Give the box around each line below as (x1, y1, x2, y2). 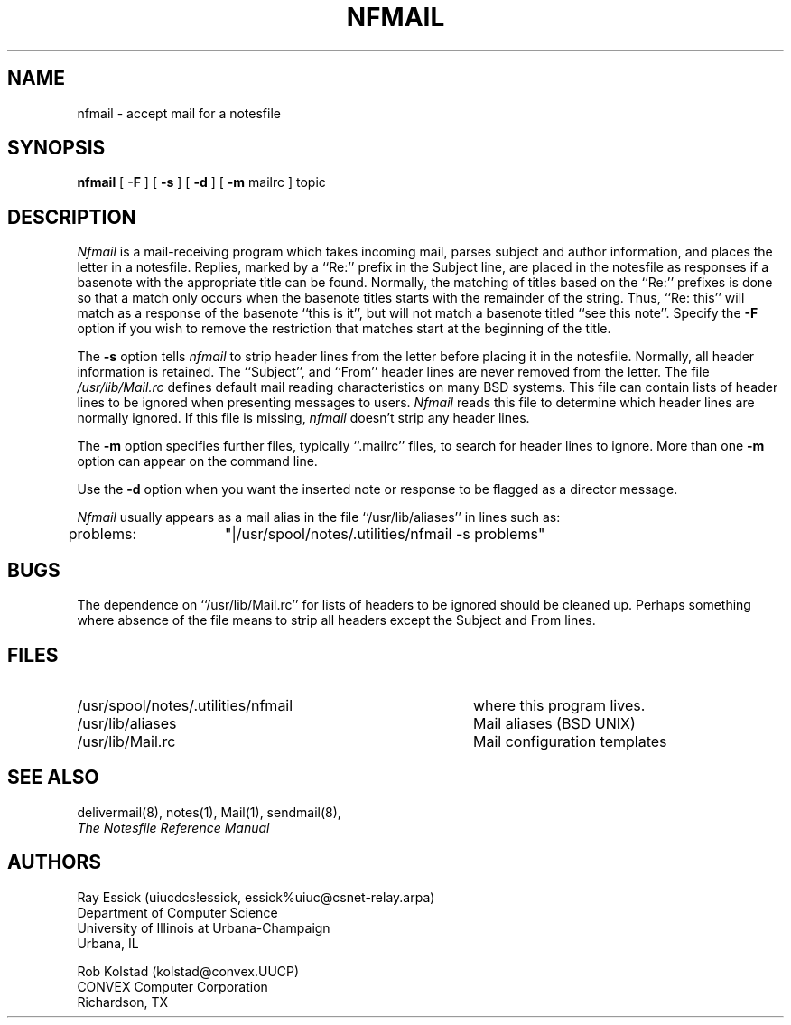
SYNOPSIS (7, 136, 106, 160)
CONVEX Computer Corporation (77, 978, 268, 994)
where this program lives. (472, 695, 646, 714)
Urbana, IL (77, 935, 139, 951)
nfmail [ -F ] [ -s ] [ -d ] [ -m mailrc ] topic (77, 174, 326, 191)
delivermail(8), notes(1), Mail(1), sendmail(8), (77, 804, 341, 820)
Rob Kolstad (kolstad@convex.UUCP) (77, 963, 300, 979)
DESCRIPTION (7, 205, 136, 228)
